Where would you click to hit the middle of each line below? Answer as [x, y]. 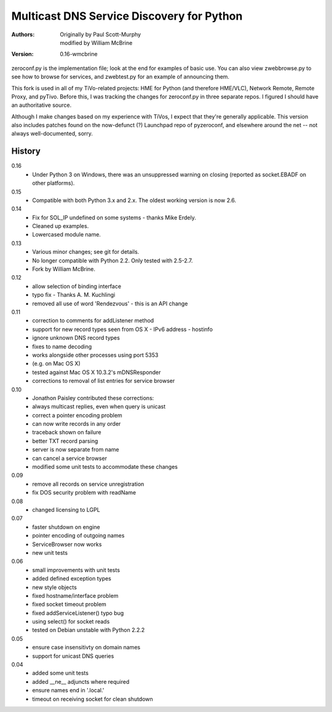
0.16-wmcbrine [79, 54]
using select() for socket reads [71, 622]
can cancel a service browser [70, 458]
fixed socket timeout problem [69, 604]
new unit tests [50, 552]
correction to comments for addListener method [93, 321]
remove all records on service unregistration [88, 484]
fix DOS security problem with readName [84, 493]
